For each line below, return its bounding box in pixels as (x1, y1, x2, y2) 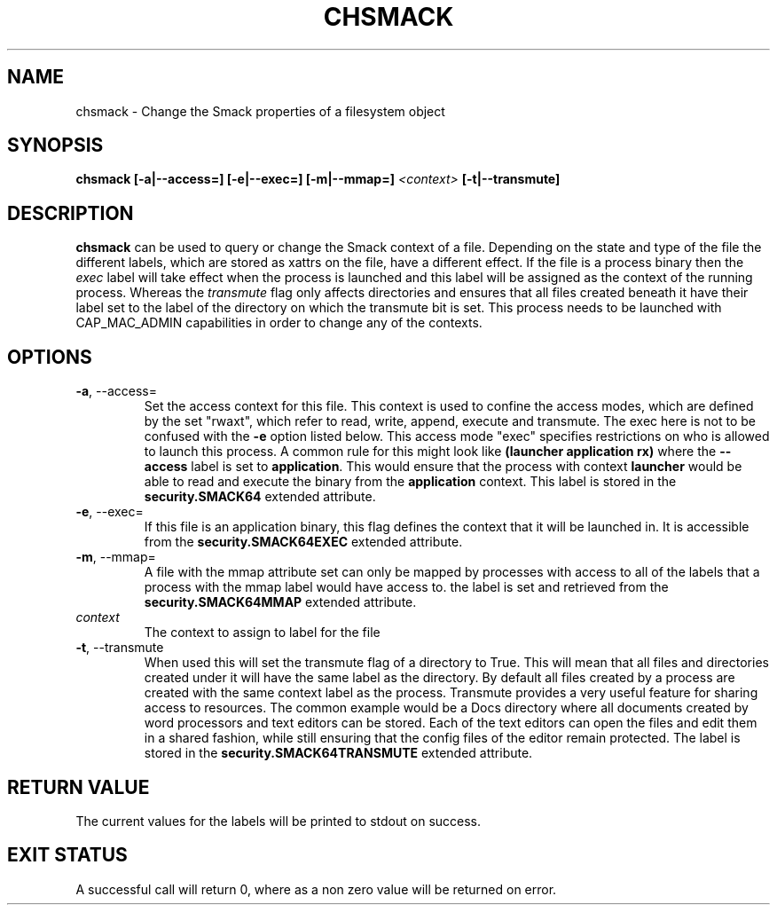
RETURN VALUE (7, 775, 150, 798)
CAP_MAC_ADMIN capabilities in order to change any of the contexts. (75, 315, 483, 331)
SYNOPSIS (7, 134, 104, 157)
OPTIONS (7, 345, 92, 368)
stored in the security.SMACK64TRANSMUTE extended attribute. (144, 745, 533, 761)
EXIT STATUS (7, 844, 128, 867)
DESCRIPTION (7, 201, 134, 224)
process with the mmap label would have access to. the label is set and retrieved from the (144, 579, 669, 595)
